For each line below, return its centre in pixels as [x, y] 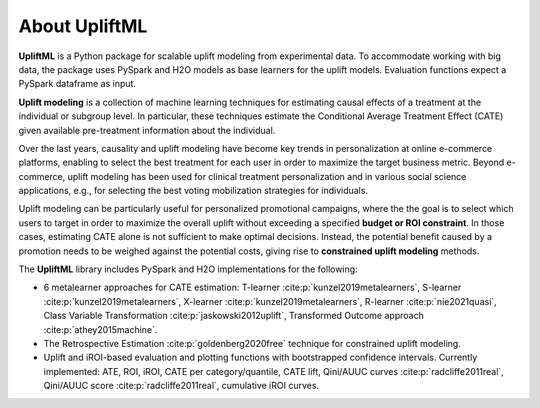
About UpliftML [83, 26]
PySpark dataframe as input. [77, 84]
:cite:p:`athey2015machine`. [100, 329]
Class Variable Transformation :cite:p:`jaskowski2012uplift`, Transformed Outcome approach [233, 316]
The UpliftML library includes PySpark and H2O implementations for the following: [188, 269]
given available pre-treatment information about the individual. [147, 130]
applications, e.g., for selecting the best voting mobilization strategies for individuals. [193, 191]
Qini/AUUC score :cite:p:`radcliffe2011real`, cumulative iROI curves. [181, 386]
